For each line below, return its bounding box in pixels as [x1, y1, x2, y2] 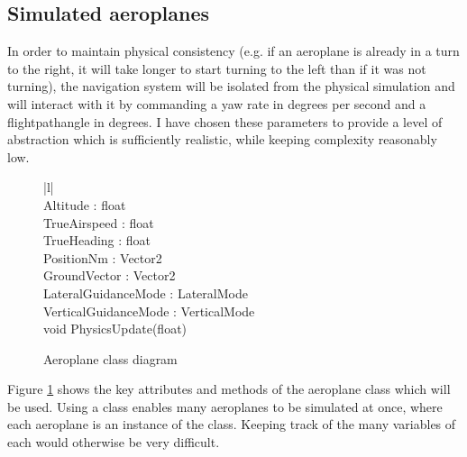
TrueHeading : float [43, 231, 151, 250]
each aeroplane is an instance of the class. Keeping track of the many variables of [7, 415, 456, 434]
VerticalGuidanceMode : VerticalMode [43, 301, 255, 320]
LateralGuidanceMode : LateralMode [43, 283, 248, 302]
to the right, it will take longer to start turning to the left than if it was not [7, 59, 426, 78]
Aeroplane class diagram [43, 349, 178, 368]
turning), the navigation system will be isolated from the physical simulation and [7, 77, 455, 96]
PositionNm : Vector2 [43, 248, 162, 267]
